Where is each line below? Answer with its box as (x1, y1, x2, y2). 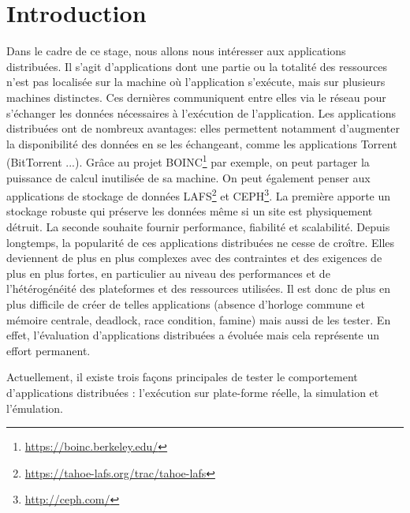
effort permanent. (6, 342, 91, 358)
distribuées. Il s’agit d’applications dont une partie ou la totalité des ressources (6, 58, 387, 74)
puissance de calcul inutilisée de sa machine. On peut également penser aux (6, 169, 371, 185)
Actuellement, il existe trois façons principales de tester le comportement (6, 369, 358, 385)
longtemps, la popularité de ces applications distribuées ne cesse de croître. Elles (6, 234, 395, 250)
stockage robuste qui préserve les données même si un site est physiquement (6, 203, 373, 219)
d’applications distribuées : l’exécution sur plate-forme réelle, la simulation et (6, 384, 379, 400)
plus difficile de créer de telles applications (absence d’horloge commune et (6, 295, 365, 312)
